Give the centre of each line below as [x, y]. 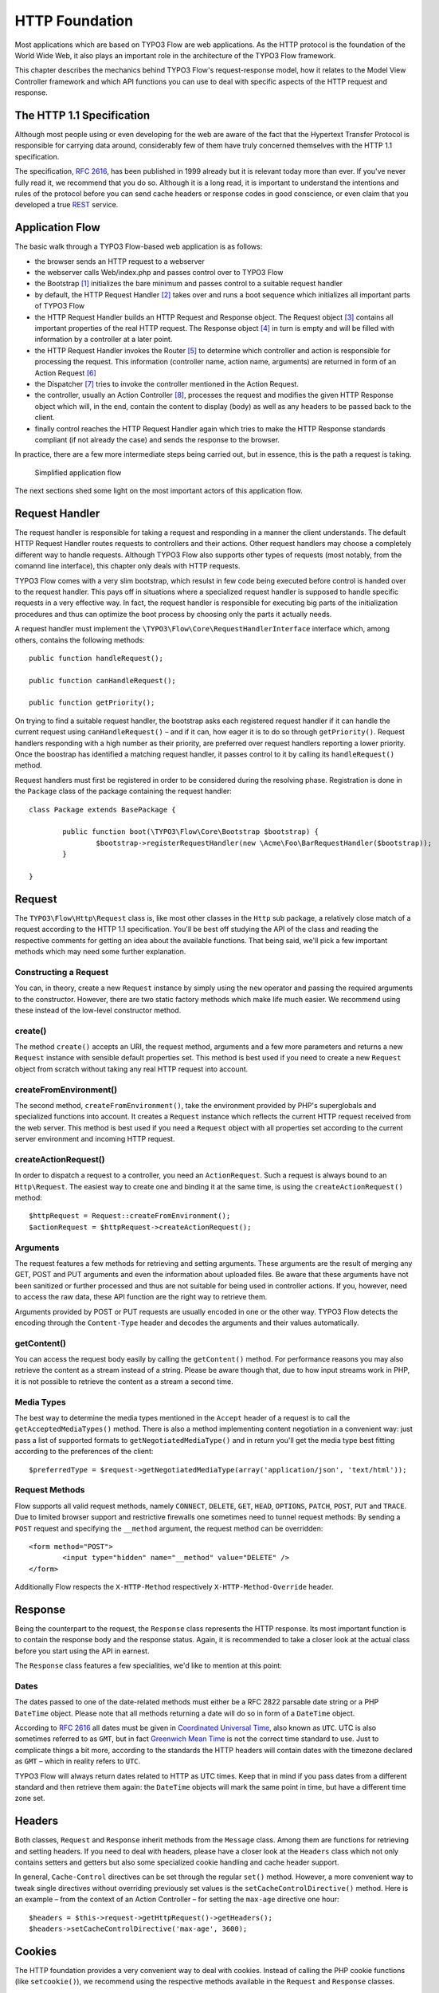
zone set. [30, 1798]
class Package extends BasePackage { [103, 810]
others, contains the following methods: [80, 640]
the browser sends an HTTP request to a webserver [120, 261]
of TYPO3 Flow [60, 306]
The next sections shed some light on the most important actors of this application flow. [159, 491]
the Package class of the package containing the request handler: [123, 791]
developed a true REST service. [67, 205]
